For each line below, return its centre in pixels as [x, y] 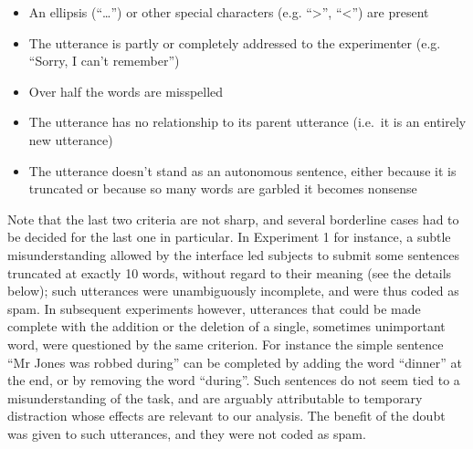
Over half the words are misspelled [126, 91]
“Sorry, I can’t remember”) [104, 61]
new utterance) [71, 139]
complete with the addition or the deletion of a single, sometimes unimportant [226, 326]
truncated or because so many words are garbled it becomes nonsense [223, 188]
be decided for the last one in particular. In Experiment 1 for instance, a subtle [229, 237]
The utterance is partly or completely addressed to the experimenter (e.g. [235, 42]
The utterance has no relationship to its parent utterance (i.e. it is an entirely [247, 122]
